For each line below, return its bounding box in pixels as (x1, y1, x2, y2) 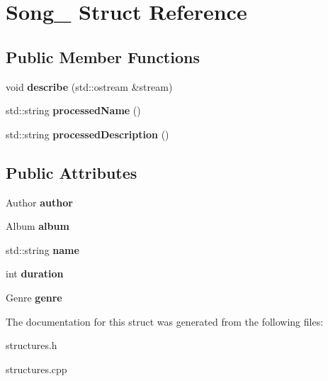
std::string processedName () (6, 103, 141, 118)
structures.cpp (6, 361, 67, 376)
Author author (6, 194, 73, 209)
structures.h (6, 338, 57, 353)
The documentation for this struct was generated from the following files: (6, 314, 324, 328)
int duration (6, 266, 64, 281)
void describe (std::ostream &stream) (6, 79, 173, 94)
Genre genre (6, 289, 62, 304)
